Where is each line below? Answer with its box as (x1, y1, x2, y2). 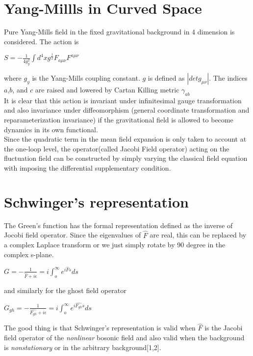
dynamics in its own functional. (4, 124, 98, 134)
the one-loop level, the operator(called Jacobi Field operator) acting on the (4, 143, 229, 153)
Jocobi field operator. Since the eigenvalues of (4, 230, 141, 240)
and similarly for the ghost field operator (4, 285, 126, 295)
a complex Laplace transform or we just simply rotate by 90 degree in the (4, 239, 226, 250)
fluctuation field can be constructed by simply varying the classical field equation (4, 153, 248, 163)
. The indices (209, 73, 248, 83)
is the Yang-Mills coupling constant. (32, 73, 140, 83)
